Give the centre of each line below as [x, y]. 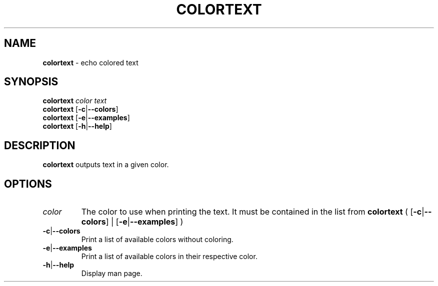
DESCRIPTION [40, 145]
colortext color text [75, 101]
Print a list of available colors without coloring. [157, 240]
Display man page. [112, 274]
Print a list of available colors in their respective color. [169, 257]
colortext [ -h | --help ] [77, 126]
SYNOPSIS [31, 82]
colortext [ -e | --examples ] [86, 118]
